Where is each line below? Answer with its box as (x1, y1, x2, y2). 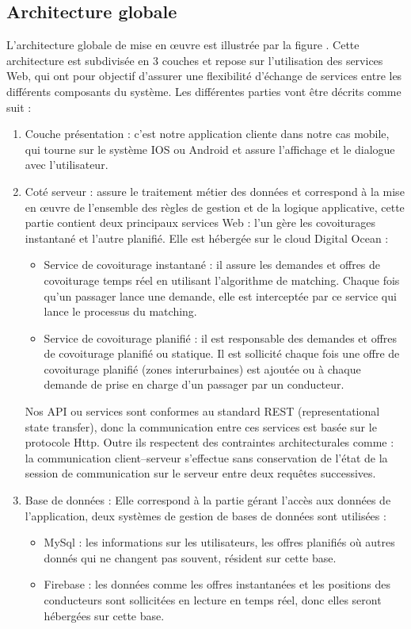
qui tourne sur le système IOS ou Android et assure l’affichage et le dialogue (25, 140, 395, 157)
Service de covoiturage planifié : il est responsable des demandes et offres (44, 329, 398, 346)
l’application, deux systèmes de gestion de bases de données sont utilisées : (25, 507, 386, 524)
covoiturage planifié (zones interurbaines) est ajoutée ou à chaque (44, 360, 361, 377)
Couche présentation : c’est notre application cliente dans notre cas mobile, (25, 125, 390, 142)
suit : (6, 98, 32, 115)
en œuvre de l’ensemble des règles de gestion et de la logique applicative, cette (25, 198, 405, 215)
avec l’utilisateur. (25, 156, 108, 173)
